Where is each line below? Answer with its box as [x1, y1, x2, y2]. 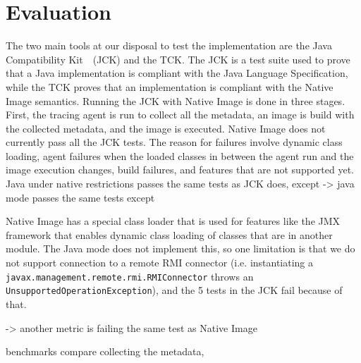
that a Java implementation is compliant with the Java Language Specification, [6, 66, 348, 80]
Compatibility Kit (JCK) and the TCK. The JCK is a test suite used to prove [6, 51, 350, 66]
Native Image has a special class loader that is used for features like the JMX [6, 214, 341, 228]
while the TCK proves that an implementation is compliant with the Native [6, 79, 334, 94]
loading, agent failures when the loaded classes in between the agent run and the [6, 148, 354, 163]
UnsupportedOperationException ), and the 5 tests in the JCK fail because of [6, 283, 343, 297]
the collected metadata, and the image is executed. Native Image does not [6, 121, 326, 135]
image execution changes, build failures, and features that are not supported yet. [6, 162, 354, 177]
